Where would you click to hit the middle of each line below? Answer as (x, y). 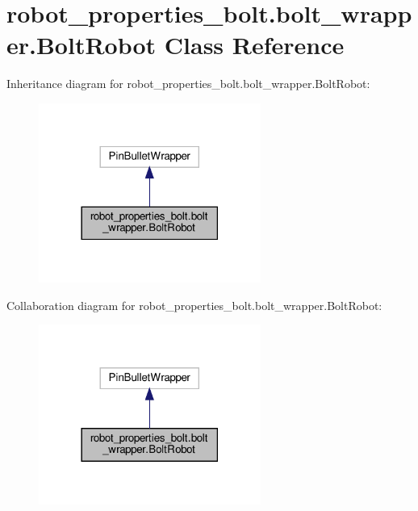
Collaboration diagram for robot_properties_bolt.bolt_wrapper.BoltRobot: (194, 305)
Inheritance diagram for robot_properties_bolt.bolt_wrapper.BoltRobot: (188, 84)
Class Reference (254, 45)
